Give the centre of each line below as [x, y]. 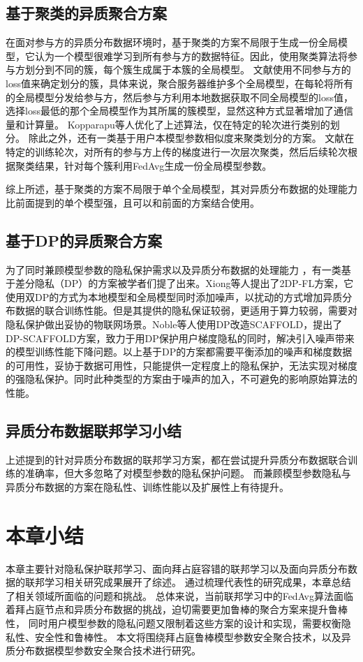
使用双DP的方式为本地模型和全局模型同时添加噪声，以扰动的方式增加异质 [174, 296]
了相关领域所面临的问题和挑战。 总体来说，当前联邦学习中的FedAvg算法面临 [179, 595]
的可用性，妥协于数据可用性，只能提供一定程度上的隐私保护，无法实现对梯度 [181, 365]
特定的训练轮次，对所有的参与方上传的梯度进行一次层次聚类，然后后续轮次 [177, 151]
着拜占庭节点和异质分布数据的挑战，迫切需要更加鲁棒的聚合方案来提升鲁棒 [177, 609]
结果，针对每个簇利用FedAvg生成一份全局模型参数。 [153, 165]
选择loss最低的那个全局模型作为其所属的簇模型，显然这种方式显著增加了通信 [179, 111]
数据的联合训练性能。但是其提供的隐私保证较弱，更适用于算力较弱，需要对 [186, 310]
